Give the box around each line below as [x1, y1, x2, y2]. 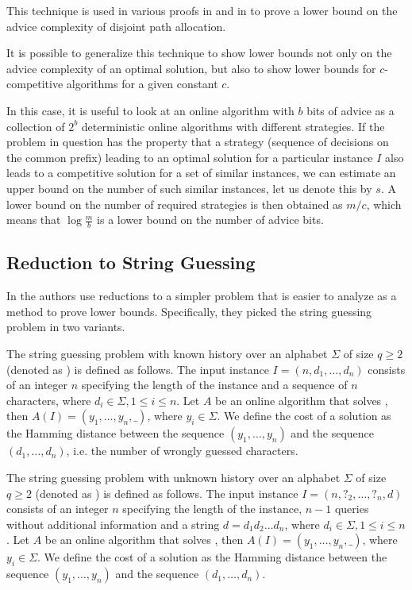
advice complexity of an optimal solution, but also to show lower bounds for [6, 60, 376, 76]
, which [366, 195, 402, 212]
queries [334, 500, 369, 517]
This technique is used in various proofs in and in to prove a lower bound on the [6, 2, 398, 18]
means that [6, 211, 61, 228]
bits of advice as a [306, 102, 395, 118]
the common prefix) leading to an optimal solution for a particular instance [6, 148, 373, 165]
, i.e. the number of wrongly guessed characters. [66, 442, 298, 459]
